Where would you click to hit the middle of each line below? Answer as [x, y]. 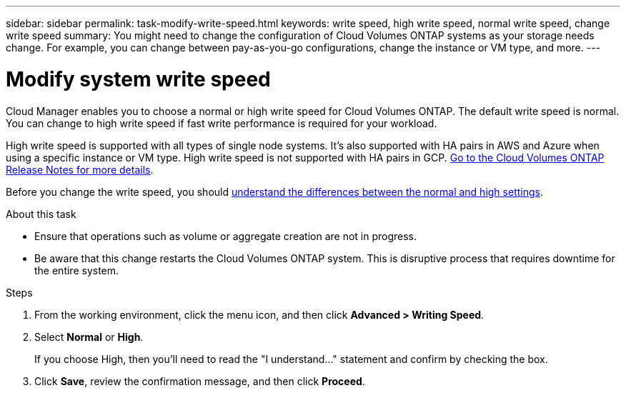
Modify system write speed [138, 79]
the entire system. [77, 270]
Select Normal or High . [89, 337]
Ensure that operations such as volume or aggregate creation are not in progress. [226, 236]
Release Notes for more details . [80, 169]
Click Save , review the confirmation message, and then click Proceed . [200, 381]
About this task [41, 214]
